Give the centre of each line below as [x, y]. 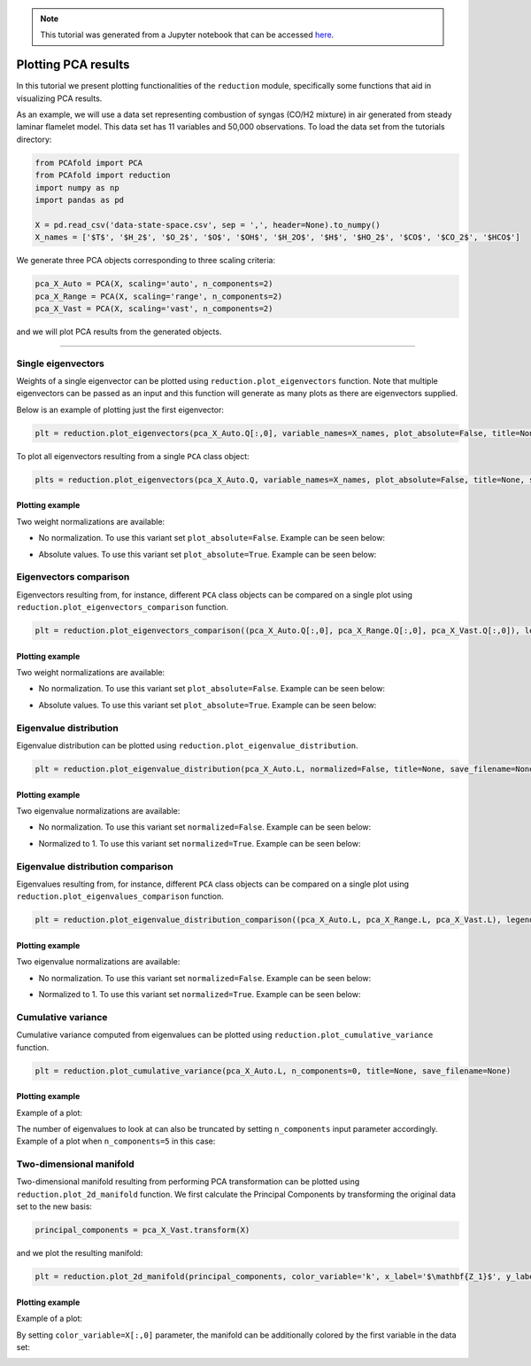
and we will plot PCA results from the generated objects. [119, 332]
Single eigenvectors [61, 363]
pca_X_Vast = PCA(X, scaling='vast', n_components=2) [154, 308]
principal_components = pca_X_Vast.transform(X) [142, 1230]
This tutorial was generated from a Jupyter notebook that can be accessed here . [187, 35]
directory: [34, 139]
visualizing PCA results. [59, 98]
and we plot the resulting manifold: [80, 1253]
